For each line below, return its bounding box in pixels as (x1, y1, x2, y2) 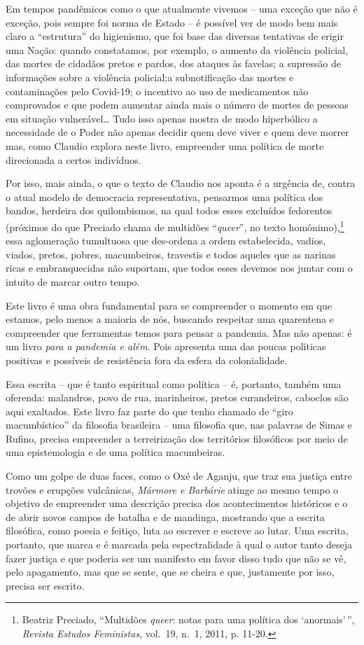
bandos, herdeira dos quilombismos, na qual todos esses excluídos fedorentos (6, 203, 332, 218)
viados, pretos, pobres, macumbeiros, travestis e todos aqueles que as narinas (6, 247, 336, 261)
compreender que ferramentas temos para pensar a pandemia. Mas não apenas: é (6, 325, 352, 340)
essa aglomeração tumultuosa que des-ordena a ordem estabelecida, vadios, (6, 233, 326, 248)
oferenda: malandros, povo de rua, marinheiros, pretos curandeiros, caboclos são (6, 390, 349, 405)
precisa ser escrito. (6, 578, 85, 592)
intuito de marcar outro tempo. (6, 274, 140, 289)
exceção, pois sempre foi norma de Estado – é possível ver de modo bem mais (6, 15, 338, 29)
